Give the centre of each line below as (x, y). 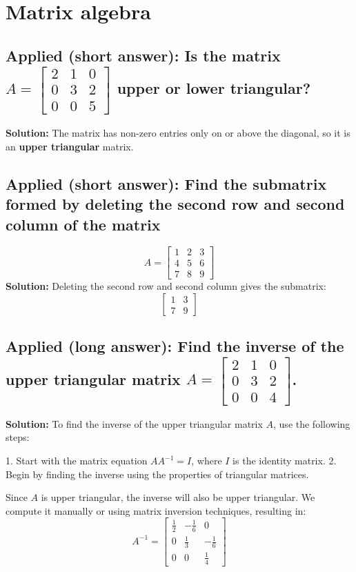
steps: (18, 437)
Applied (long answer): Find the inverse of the (175, 346)
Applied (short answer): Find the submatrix (166, 183)
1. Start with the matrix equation (77, 461)
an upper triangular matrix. (70, 146)
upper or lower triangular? (214, 87)
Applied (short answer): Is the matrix (143, 55)
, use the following (312, 423)
